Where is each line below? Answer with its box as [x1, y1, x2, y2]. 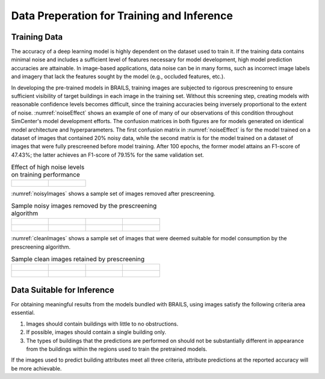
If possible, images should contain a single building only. [26, 329, 167, 336]
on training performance [11, 171, 81, 179]
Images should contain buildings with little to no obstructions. [26, 320, 179, 327]
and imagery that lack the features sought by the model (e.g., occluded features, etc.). [11, 73, 225, 80]
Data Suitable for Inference [11, 285, 114, 295]
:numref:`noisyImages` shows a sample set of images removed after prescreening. [11, 190, 216, 197]
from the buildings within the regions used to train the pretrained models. [26, 345, 208, 353]
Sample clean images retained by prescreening [11, 255, 144, 264]
